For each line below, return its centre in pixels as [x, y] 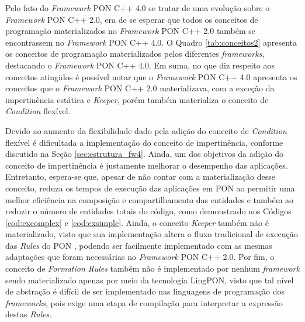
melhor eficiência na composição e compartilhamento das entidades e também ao [149, 199]
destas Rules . [29, 314]
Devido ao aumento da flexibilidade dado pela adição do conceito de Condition [146, 130]
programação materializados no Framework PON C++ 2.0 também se [131, 31]
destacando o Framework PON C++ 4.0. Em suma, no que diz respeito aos [140, 65]
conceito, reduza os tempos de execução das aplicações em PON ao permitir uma [150, 188]
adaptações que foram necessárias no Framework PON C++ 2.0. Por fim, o [140, 257]
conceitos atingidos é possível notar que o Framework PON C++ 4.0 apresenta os [151, 76]
